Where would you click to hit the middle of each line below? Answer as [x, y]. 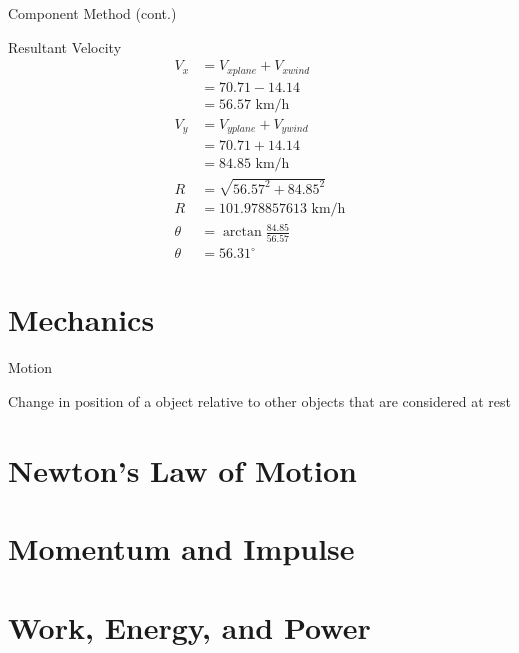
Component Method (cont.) [92, 13]
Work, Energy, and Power [189, 626]
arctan [242, 232]
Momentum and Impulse [181, 548]
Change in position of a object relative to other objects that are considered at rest [259, 401]
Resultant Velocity [65, 46]
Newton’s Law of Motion [182, 469]
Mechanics [81, 319]
